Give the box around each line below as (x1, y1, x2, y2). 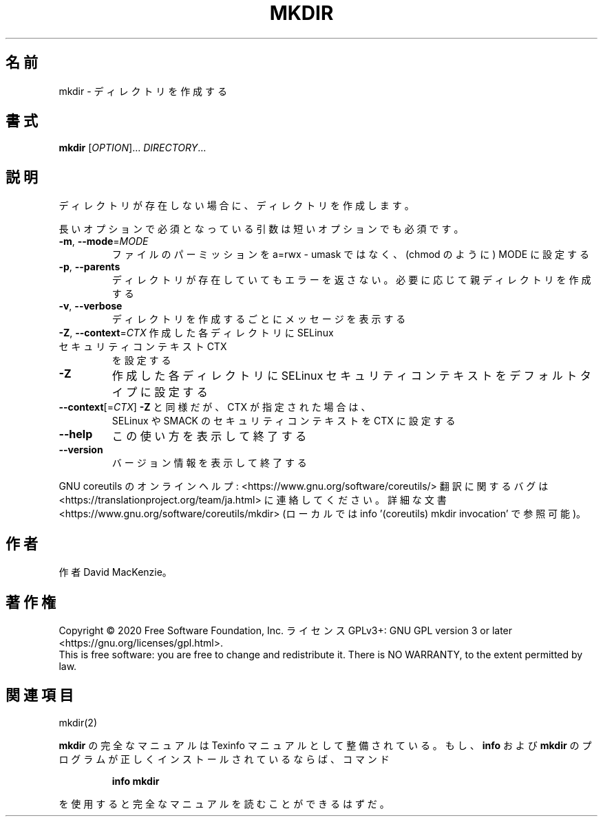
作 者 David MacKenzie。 (59, 566, 172, 578)
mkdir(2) (59, 716, 98, 728)
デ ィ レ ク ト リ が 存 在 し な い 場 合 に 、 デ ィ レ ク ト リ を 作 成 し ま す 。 (59, 199, 414, 212)
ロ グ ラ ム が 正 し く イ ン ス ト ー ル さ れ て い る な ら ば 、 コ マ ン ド (59, 753, 390, 765)
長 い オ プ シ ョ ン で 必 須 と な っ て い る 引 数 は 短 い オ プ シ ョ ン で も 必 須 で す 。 (59, 223, 464, 235)
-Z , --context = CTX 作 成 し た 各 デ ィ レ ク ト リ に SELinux (59, 327, 334, 339)
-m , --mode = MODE (59, 235, 149, 248)
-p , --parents (59, 261, 120, 273)
